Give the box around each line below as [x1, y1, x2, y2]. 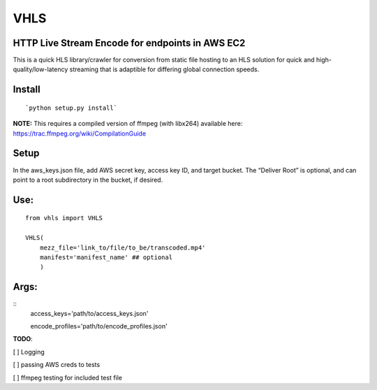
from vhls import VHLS [25, 214, 103, 222]
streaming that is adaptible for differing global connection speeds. [69, 65, 260, 73]
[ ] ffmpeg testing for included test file [13, 373, 122, 382]
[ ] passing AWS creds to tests [13, 361, 101, 369]
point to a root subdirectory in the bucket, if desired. [13, 175, 163, 184]
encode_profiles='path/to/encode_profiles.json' [30, 322, 168, 330]
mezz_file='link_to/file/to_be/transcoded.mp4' [39, 243, 206, 252]
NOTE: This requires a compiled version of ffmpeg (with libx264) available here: [13, 120, 243, 128]
